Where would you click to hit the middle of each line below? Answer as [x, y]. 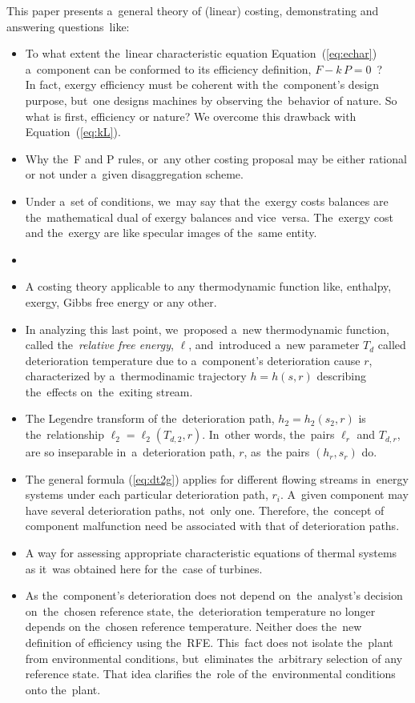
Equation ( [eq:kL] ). [73, 132]
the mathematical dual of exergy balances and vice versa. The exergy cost [209, 217]
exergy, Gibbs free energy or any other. [121, 301]
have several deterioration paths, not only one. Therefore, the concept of [205, 510]
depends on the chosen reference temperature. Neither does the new [193, 627]
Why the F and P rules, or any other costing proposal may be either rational [216, 158]
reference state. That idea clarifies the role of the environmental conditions [210, 674]
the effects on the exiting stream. [109, 391]
